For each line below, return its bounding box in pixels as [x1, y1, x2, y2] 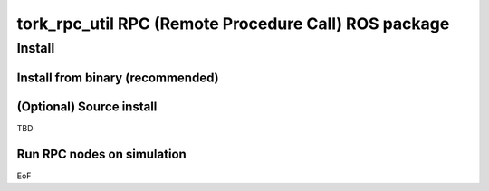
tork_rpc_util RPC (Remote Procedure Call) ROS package [16, 14, 450, 33]
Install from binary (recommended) [16, 70, 219, 85]
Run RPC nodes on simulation [16, 146, 187, 162]
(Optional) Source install [16, 99, 158, 114]
